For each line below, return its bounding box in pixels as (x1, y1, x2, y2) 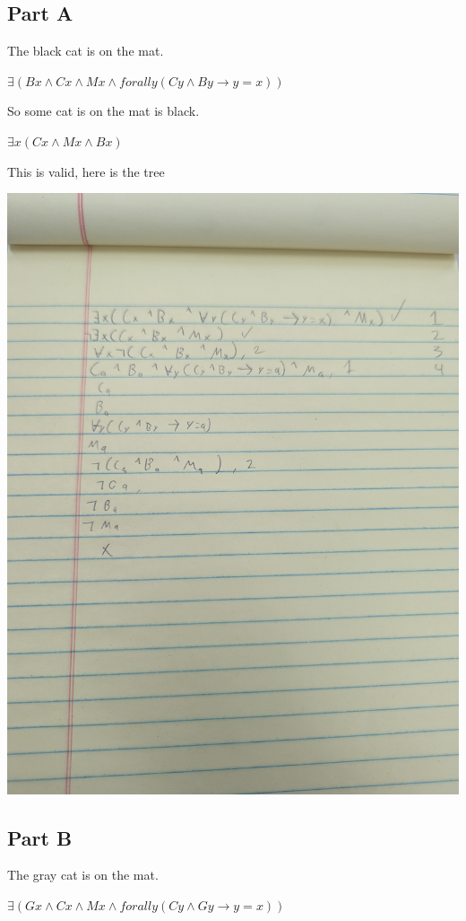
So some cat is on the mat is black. (7, 101, 200, 120)
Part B (7, 823, 73, 851)
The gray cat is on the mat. (7, 865, 159, 884)
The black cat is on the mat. (7, 41, 164, 60)
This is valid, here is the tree (7, 162, 165, 180)
